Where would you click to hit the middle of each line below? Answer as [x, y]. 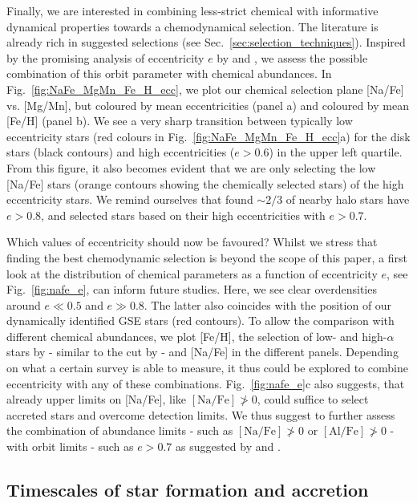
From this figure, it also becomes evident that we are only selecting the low [191, 167]
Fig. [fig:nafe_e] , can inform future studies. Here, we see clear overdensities [192, 289]
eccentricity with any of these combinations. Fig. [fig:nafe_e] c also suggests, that [206, 383]
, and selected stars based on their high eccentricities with [183, 215]
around [24, 304]
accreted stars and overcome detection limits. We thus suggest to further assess [201, 414]
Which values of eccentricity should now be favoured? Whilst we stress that [192, 242]
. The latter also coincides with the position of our [268, 304]
